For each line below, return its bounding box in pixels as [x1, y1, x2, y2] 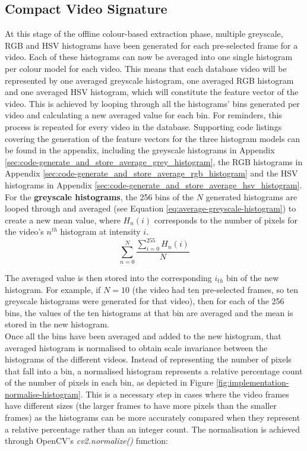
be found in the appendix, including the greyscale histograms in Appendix [5, 144, 275, 156]
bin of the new [226, 271, 279, 283]
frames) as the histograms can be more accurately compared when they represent [5, 411, 300, 424]
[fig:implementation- [216, 376, 289, 389]
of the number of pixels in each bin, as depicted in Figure [5, 376, 214, 389]
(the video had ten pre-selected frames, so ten [132, 283, 299, 295]
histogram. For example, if [5, 283, 101, 295]
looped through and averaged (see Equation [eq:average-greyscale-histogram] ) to [5, 202, 296, 215]
